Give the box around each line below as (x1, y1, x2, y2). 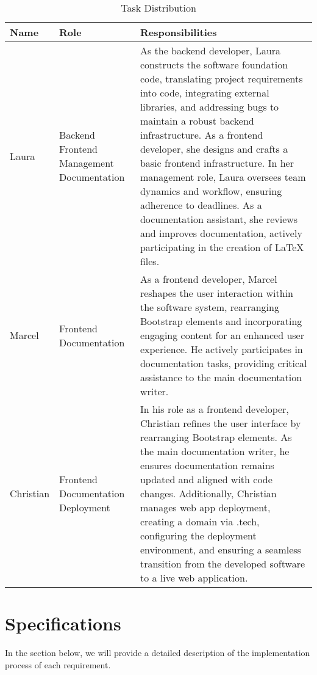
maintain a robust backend (140, 114, 254, 128)
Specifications (5, 611, 121, 636)
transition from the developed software (140, 556, 305, 571)
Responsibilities (140, 25, 217, 39)
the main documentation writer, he (140, 444, 290, 458)
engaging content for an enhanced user (140, 328, 304, 342)
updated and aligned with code (140, 472, 272, 486)
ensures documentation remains (140, 458, 274, 472)
